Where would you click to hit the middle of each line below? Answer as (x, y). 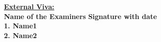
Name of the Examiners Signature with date (80, 16)
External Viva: (29, 6)
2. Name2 (21, 35)
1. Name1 (21, 26)
